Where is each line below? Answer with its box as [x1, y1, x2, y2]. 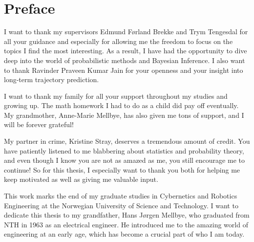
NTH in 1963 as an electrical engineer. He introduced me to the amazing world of [4, 219, 248, 229]
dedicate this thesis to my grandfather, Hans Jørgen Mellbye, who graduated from [4, 210, 250, 220]
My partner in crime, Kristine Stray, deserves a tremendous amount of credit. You [4, 136, 250, 146]
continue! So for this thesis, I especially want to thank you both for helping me [4, 164, 240, 175]
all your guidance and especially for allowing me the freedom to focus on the [4, 36, 233, 46]
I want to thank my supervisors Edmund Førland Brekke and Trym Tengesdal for [4, 26, 248, 37]
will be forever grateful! [4, 119, 74, 130]
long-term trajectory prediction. [4, 74, 99, 85]
